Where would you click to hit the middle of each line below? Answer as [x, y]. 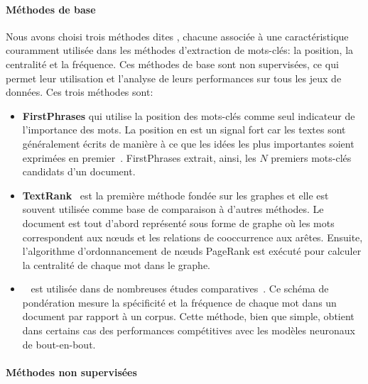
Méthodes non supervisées [71, 372]
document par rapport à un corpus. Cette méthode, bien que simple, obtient [188, 316]
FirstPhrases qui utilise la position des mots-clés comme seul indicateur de [189, 115]
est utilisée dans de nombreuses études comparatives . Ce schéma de [180, 289]
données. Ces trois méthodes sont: [80, 92]
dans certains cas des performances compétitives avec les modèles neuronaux [189, 330]
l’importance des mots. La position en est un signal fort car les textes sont [184, 130]
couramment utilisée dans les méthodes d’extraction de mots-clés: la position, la [180, 50]
